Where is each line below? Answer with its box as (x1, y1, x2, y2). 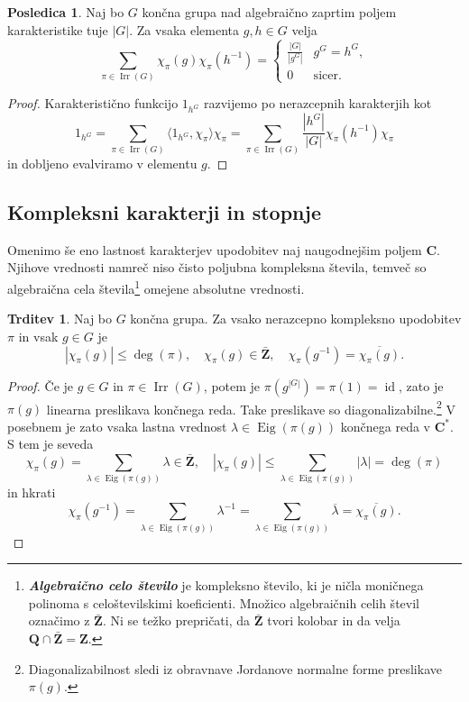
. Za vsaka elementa (129, 20, 240, 39)
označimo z (28, 611, 90, 630)
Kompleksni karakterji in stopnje (7, 197, 321, 225)
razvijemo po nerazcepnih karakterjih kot (203, 94, 432, 113)
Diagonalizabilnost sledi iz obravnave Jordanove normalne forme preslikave (28, 659, 442, 678)
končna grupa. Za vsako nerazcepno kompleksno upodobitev (130, 309, 462, 328)
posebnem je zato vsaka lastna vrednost (7, 416, 227, 435)
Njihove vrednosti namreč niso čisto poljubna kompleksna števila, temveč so (7, 258, 427, 277)
